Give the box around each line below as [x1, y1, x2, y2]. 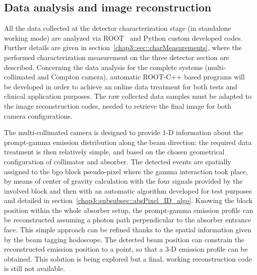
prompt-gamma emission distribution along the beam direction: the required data [4, 137, 252, 147]
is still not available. [4, 263, 65, 274]
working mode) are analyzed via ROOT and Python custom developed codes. [4, 32, 243, 43]
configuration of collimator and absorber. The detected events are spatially [4, 156, 231, 166]
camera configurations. [4, 110, 72, 121]
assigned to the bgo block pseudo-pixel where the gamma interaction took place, [4, 166, 248, 176]
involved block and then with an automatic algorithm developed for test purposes [4, 185, 252, 196]
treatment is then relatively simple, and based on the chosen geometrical [4, 146, 225, 157]
